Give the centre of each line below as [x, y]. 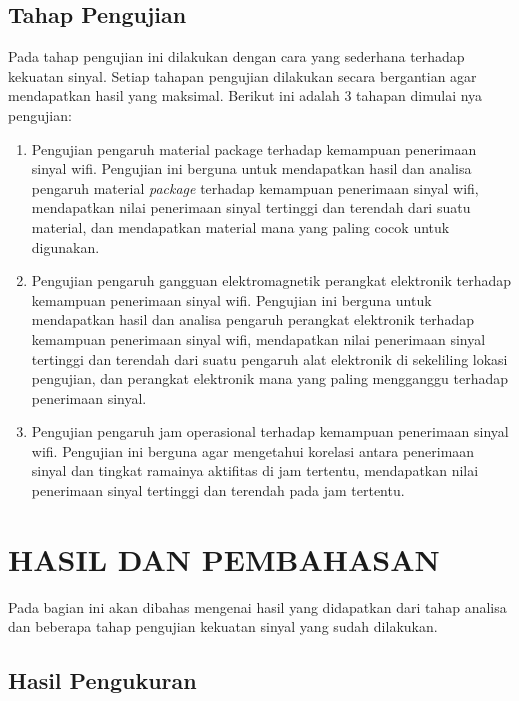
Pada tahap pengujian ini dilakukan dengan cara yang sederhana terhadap [236, 56]
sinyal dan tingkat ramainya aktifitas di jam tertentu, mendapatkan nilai [255, 470]
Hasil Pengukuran [102, 680]
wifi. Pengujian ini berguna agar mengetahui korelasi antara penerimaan [253, 450]
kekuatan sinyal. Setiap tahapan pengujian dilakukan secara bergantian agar [242, 75]
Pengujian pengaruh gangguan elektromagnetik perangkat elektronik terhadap [271, 280]
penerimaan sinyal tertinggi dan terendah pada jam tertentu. [218, 490]
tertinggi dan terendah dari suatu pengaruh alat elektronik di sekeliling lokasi [269, 358]
